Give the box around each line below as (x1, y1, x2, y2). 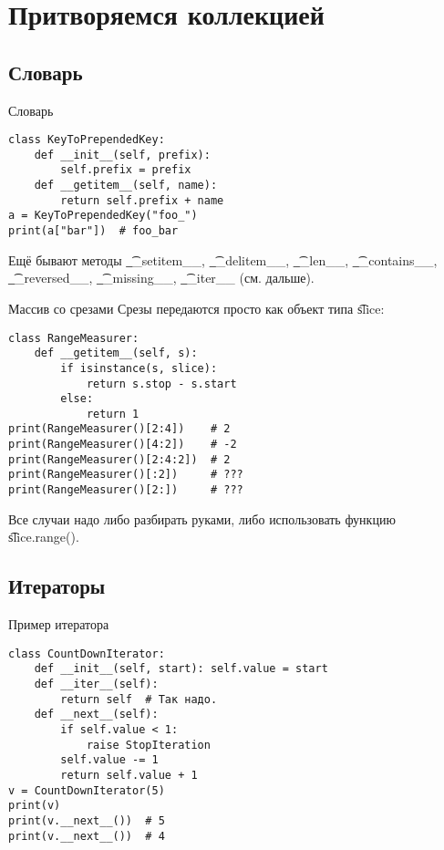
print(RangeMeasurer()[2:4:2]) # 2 (8, 452, 231, 466)
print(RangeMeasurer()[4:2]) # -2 (8, 438, 237, 451)
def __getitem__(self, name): (34, 179, 218, 192)
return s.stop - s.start (86, 377, 237, 390)
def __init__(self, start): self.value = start (34, 662, 328, 676)
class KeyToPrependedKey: (8, 133, 165, 147)
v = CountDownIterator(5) (8, 783, 165, 797)
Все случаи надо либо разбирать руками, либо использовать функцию (8, 509, 396, 528)
